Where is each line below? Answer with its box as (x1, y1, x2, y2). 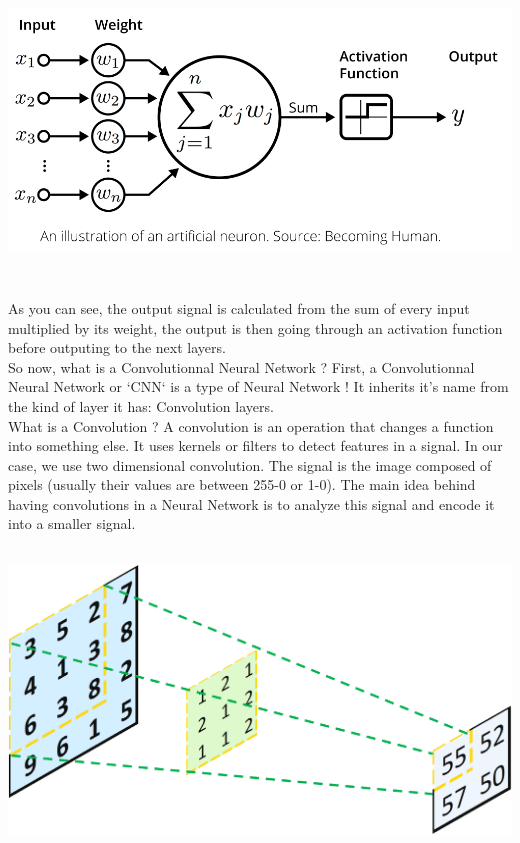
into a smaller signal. (8, 513, 136, 534)
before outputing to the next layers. (8, 337, 226, 358)
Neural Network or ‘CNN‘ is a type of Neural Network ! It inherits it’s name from (8, 376, 509, 397)
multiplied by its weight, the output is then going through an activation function (8, 317, 503, 338)
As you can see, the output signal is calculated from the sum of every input (8, 297, 470, 318)
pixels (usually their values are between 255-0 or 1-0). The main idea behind (8, 474, 476, 495)
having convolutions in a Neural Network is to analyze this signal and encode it (8, 493, 495, 514)
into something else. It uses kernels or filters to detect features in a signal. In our (8, 435, 503, 456)
